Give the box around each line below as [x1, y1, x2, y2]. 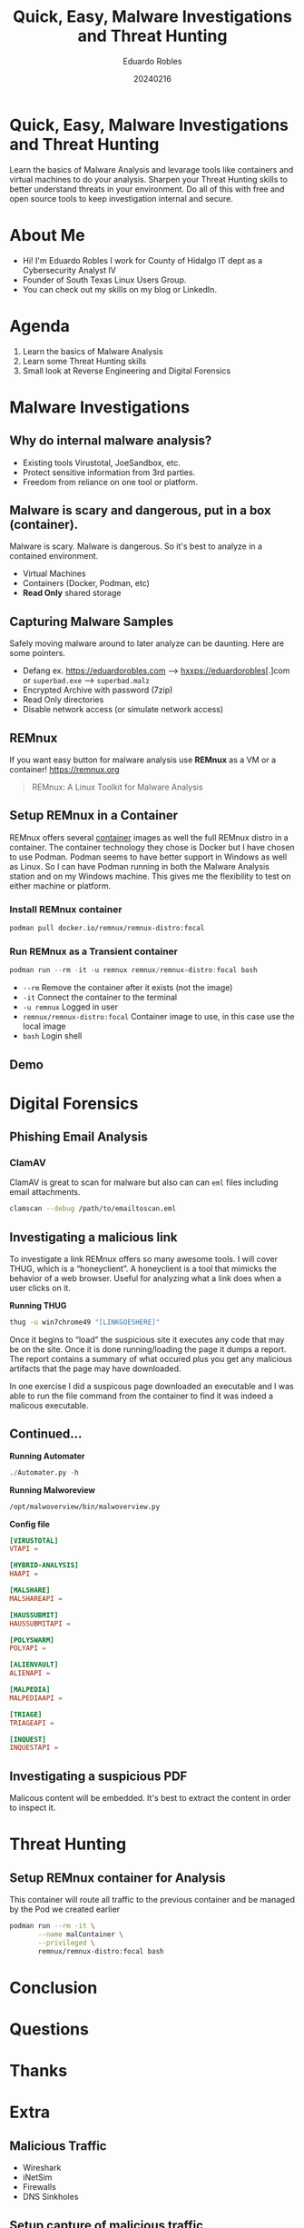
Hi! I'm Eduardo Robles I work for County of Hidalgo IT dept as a [22, 254, 263, 265]
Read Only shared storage [22, 588, 122, 599]
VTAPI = [9, 1545, 39, 1554]
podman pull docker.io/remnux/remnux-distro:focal [9, 924, 205, 933]
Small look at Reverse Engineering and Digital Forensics [22, 365, 231, 376]
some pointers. [9, 648, 66, 659]
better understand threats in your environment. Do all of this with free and [9, 184, 285, 194]
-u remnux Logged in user [22, 1001, 119, 1012]
